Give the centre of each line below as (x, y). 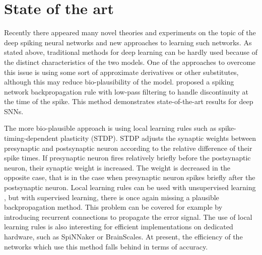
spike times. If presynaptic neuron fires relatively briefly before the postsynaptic (127, 158)
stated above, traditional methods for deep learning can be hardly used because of (131, 52)
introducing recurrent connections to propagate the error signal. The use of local (128, 217)
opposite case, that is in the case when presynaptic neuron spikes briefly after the (130, 177)
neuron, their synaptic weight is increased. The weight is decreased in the (117, 167)
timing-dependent (31, 138)
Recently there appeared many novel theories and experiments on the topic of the (130, 32)
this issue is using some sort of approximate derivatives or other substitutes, (121, 72)
